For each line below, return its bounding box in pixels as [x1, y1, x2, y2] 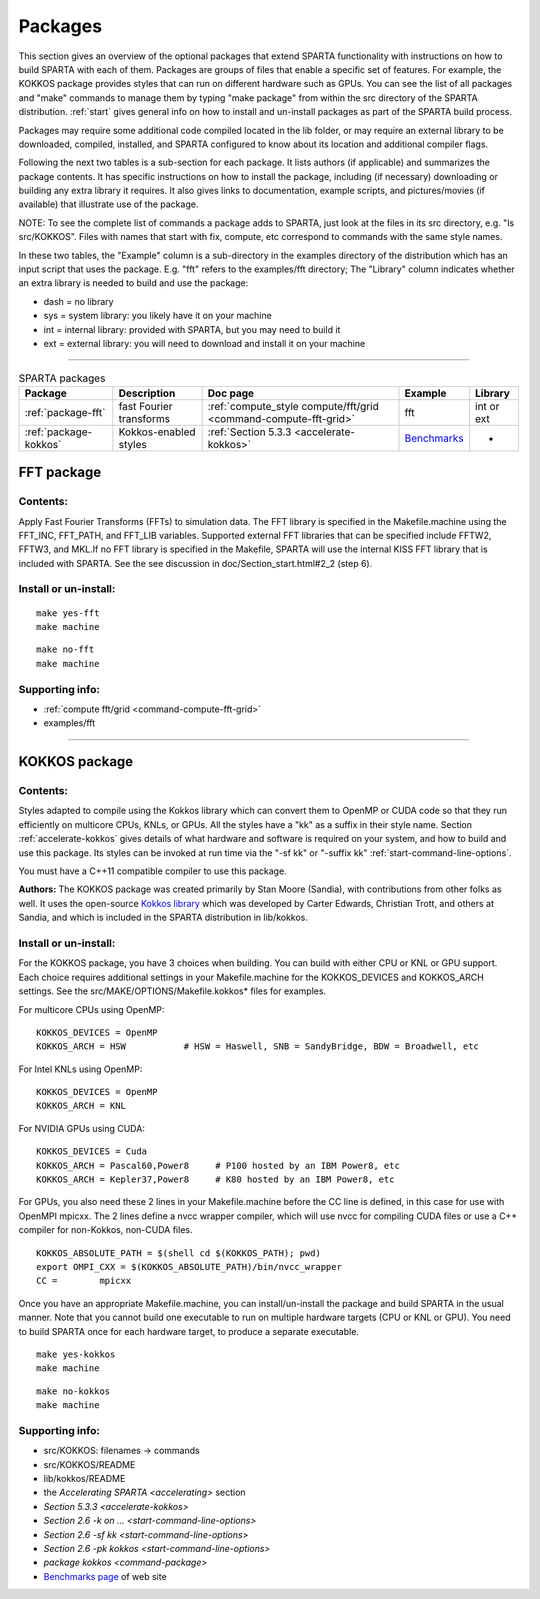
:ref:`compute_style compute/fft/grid [207, 399, 379, 413]
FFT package [18, 464, 102, 481]
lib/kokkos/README [43, 1473, 126, 1485]
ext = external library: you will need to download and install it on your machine [43, 337, 366, 349]
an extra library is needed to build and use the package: [18, 277, 249, 289]
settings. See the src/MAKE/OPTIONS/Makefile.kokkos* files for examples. [18, 985, 327, 997]
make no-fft [36, 644, 95, 655]
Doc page [207, 386, 255, 400]
